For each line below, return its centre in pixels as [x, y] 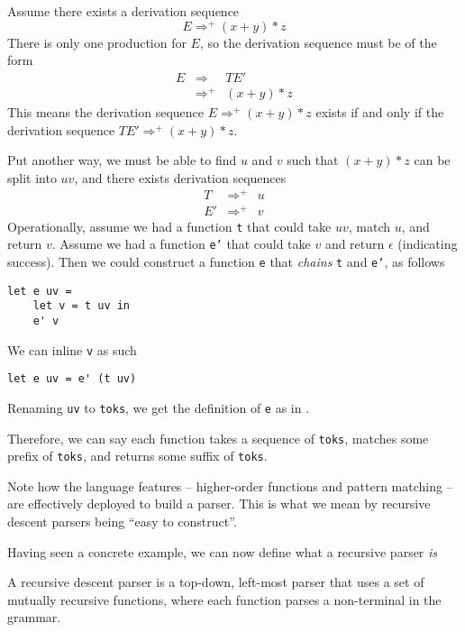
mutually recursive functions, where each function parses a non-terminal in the [224, 599]
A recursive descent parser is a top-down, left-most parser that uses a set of [216, 582]
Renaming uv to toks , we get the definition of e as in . [159, 407]
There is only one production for [97, 42]
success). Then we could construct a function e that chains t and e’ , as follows [226, 261]
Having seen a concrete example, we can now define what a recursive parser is [223, 551]
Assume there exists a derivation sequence [123, 11]
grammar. [34, 617]
